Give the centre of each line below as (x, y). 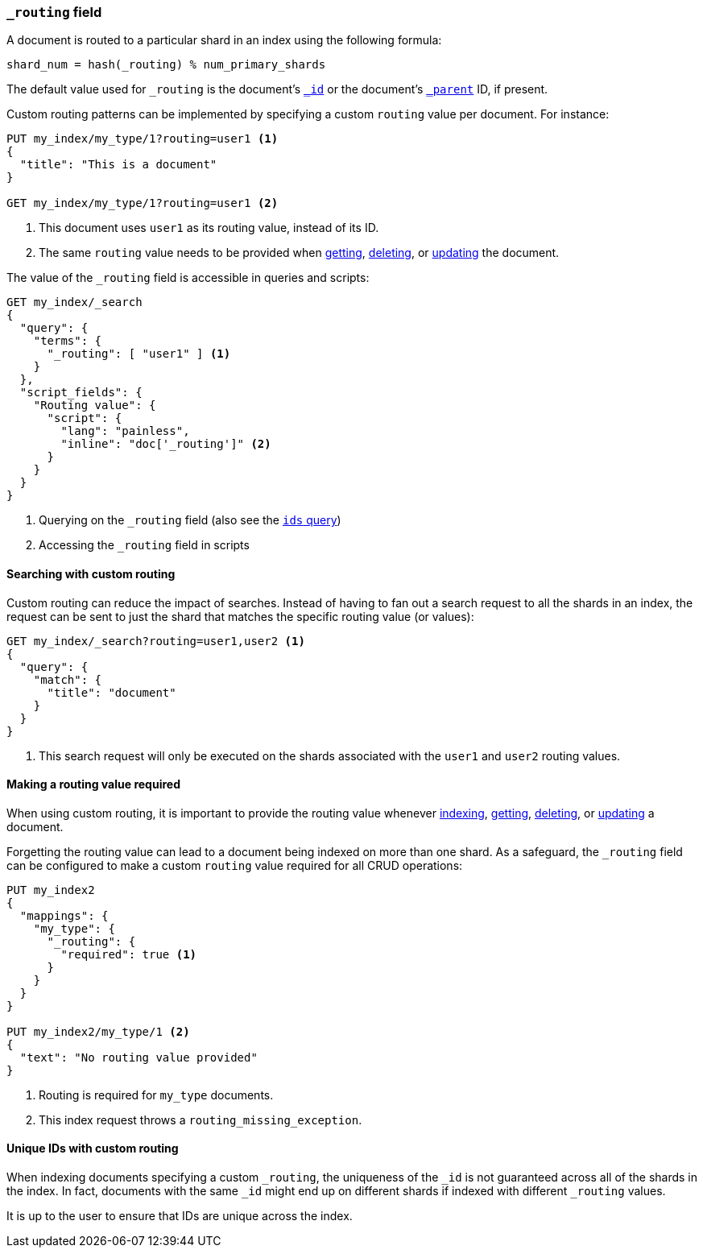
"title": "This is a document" (118, 165)
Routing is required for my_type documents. (156, 1095)
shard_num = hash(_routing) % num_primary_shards (166, 65)
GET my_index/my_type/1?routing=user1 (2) (143, 203)
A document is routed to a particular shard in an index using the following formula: (224, 40)
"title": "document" (112, 692)
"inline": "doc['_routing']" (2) (166, 444)
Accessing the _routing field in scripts (144, 545)
